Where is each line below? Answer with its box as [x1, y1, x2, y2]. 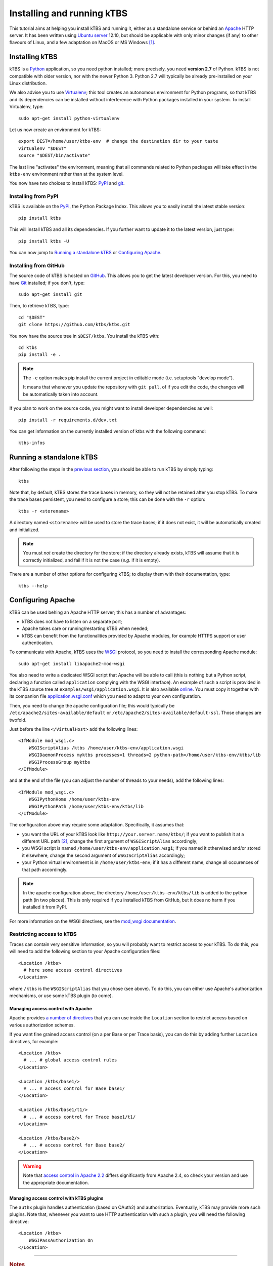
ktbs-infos [18, 440, 45, 446]
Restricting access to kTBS [9, 931, 77, 938]
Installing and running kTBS [9, 8, 128, 19]
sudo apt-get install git [18, 291, 83, 297]
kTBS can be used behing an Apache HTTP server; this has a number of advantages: [9, 609, 187, 615]
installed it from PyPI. [23, 904, 68, 910]
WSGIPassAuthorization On [28, 1237, 94, 1243]
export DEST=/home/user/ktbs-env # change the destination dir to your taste [18, 138, 218, 144]
